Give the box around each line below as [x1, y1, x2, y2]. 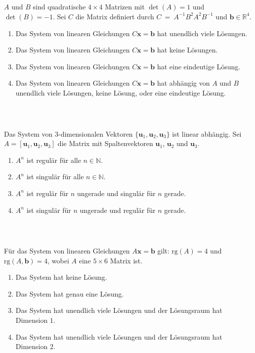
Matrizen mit [105, 1, 145, 12]
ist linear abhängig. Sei [172, 128, 242, 139]
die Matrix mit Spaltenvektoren [57, 138, 153, 149]
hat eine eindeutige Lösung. [157, 61, 241, 71]
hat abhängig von [157, 78, 210, 88]
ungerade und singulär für [77, 188, 156, 198]
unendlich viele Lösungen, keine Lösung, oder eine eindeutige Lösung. [15, 87, 226, 98]
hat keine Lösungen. [157, 45, 218, 55]
